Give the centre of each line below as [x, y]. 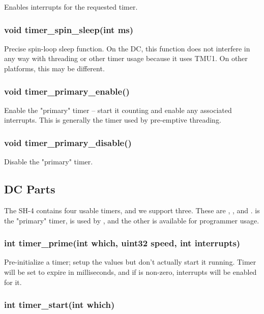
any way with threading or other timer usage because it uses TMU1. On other [126, 58]
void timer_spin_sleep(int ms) [69, 29]
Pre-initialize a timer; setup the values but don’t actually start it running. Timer [130, 262]
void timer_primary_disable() [68, 142]
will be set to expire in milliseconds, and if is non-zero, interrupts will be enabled [130, 272]
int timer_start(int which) [60, 305]
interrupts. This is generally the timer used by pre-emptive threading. [113, 120]
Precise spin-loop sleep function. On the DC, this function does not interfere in [127, 48]
